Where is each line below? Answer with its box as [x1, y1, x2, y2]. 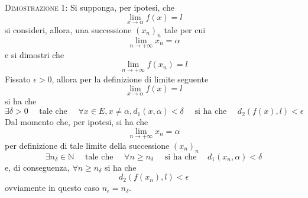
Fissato [5, 72, 31, 85]
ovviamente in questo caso [5, 181, 99, 194]
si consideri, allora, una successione [5, 23, 132, 36]
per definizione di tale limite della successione [5, 139, 170, 151]
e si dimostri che [5, 48, 64, 60]
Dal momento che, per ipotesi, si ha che [5, 116, 148, 128]
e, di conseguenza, [5, 161, 70, 173]
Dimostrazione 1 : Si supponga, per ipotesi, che [5, 1, 174, 13]
